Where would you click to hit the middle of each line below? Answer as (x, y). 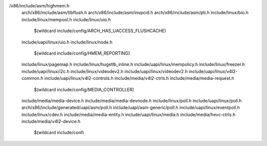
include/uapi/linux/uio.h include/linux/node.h (67, 42)
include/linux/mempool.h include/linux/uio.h (66, 19)
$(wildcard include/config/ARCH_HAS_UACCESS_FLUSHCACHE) (100, 31)
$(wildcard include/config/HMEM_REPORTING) (82, 53)
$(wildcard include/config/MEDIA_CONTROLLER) (84, 89)
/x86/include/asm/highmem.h (39, 6)
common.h (32, 78)
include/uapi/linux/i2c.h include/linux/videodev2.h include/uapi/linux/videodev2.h (105, 71)
